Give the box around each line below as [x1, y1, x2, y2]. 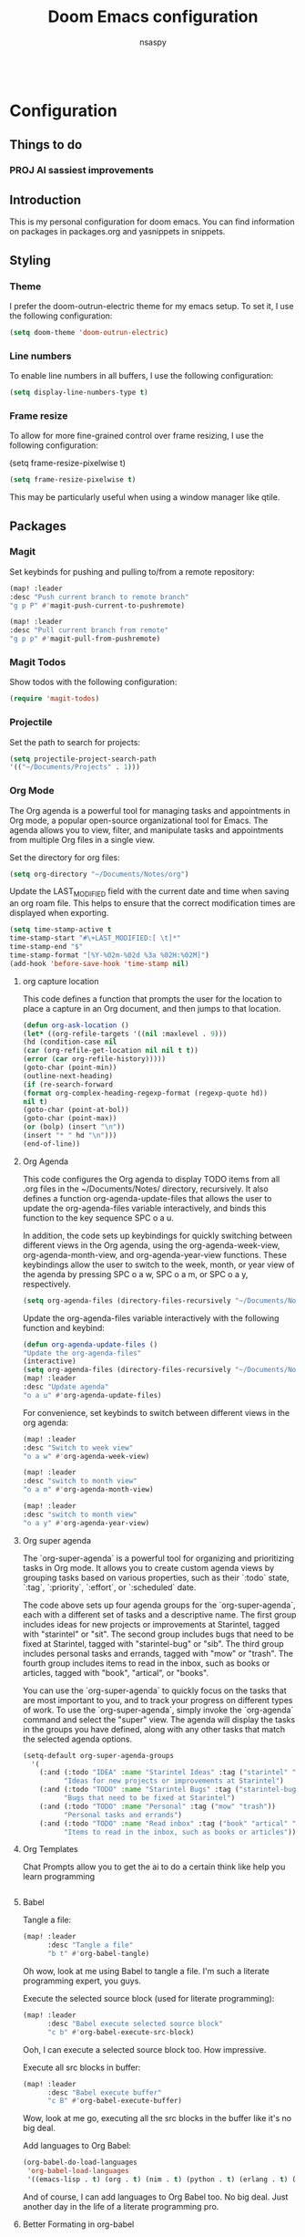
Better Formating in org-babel [22, 2219, 135, 2230]
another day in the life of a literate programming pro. [22, 2201, 219, 2211]
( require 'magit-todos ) [9, 694, 100, 703]
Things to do [9, 137, 83, 152]
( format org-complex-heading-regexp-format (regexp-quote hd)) [22, 1088, 269, 1098]
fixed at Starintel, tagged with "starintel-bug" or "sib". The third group [22, 1638, 284, 1649]
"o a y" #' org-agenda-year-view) [22, 1518, 150, 1527]
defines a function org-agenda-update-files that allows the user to [22, 1192, 272, 1203]
